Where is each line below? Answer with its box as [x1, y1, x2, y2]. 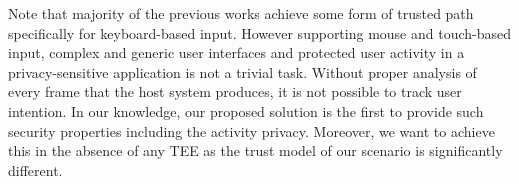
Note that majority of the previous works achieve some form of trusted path [8, 3, 474, 23]
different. [8, 159, 63, 180]
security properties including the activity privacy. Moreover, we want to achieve [8, 120, 495, 141]
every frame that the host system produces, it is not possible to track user [8, 81, 462, 102]
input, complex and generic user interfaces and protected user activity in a [8, 42, 465, 63]
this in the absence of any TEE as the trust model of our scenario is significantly [8, 140, 503, 161]
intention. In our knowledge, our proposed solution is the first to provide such [8, 100, 484, 121]
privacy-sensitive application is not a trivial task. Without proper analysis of [8, 61, 477, 82]
